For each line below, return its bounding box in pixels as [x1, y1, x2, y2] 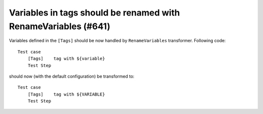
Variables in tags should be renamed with [9, 7, 180, 18]
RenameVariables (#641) [9, 21, 111, 32]
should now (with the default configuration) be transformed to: [9, 73, 135, 79]
